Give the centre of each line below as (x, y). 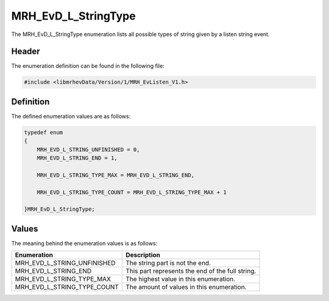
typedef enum (44, 132)
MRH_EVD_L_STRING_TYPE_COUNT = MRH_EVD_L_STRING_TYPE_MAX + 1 (132, 192)
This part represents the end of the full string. (191, 271)
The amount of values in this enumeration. (186, 287)
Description (143, 255)
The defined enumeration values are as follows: (71, 116)
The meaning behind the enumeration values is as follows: (84, 243)
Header (26, 52)
